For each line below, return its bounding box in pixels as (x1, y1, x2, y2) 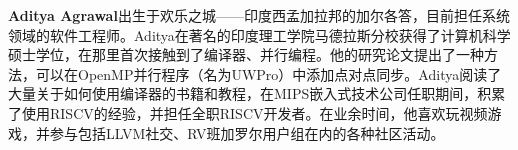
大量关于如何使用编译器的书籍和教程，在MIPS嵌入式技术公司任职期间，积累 (8, 83, 506, 104)
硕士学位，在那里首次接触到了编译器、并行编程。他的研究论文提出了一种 (8, 44, 484, 65)
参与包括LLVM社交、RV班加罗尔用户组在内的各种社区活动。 (49, 122, 445, 143)
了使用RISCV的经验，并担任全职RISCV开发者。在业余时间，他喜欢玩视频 (8, 102, 488, 123)
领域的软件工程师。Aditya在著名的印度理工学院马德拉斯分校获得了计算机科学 (8, 24, 511, 45)
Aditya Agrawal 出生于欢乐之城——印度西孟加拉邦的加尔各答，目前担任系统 (8, 5, 510, 25)
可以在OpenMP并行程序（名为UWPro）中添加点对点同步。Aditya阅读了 (35, 63, 502, 84)
